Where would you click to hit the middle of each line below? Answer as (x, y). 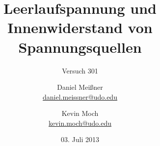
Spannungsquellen (80, 47)
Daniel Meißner (80, 87)
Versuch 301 (80, 70)
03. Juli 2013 (80, 139)
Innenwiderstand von (80, 27)
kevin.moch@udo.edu (80, 123)
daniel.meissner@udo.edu (80, 96)
